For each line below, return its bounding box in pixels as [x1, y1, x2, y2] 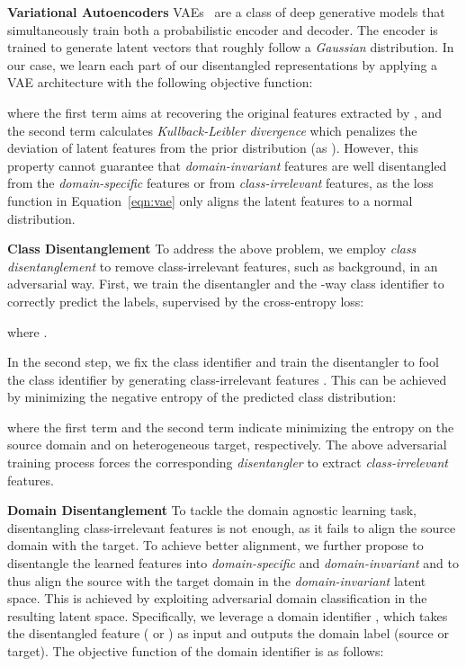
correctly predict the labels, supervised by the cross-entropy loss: [7, 291, 364, 310]
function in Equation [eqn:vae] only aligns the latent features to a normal [7, 191, 413, 209]
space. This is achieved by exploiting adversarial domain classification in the [7, 589, 427, 608]
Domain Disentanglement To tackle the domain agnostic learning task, [7, 501, 417, 520]
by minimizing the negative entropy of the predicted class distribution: [7, 387, 397, 406]
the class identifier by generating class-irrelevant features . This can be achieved [7, 369, 447, 388]
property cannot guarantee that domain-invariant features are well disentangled [7, 156, 447, 174]
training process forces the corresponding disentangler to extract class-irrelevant [7, 453, 449, 472]
